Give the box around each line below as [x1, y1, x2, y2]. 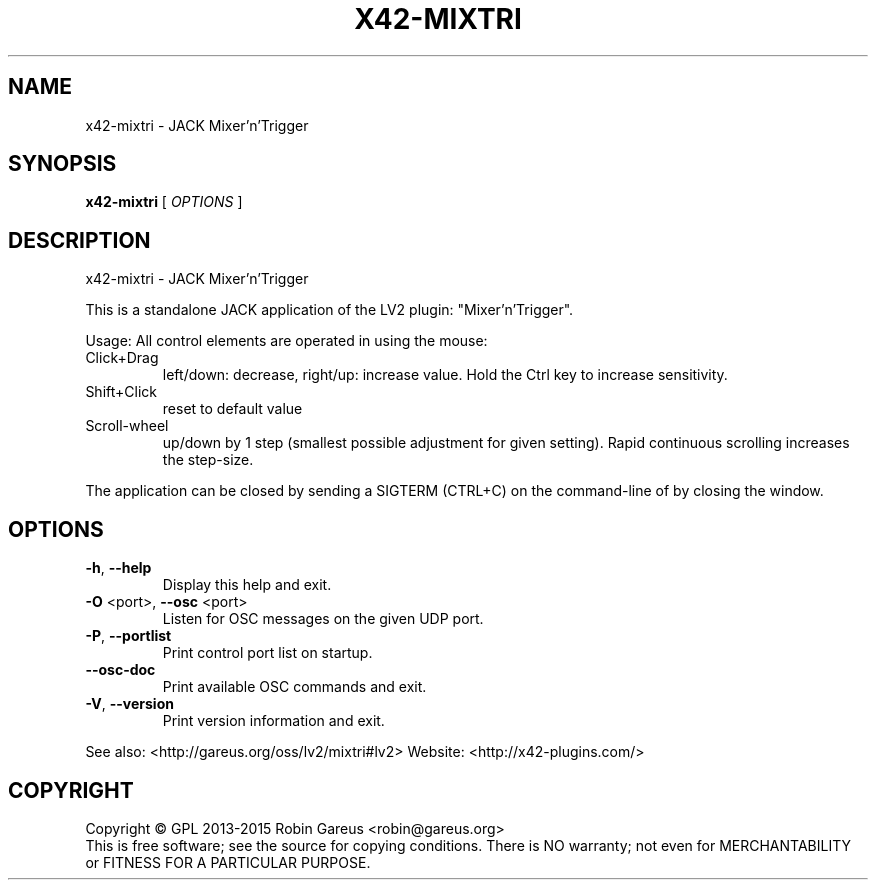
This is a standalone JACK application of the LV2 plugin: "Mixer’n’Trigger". [85, 301, 574, 319]
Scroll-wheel [85, 417, 169, 435]
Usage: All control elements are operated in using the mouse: [85, 332, 488, 350]
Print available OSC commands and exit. [162, 678, 427, 696]
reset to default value [162, 400, 303, 418]
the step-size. [162, 451, 254, 469]
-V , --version [85, 695, 174, 713]
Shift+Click [85, 383, 158, 401]
